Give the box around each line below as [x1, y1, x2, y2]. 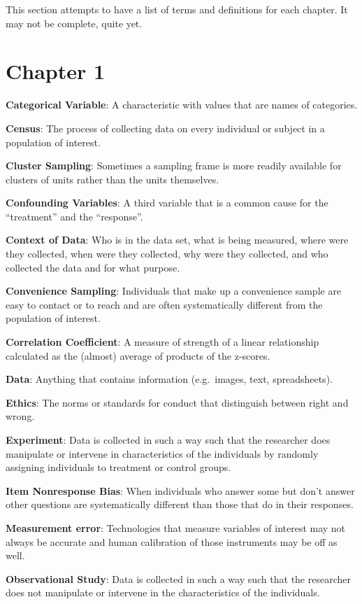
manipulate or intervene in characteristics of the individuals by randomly [6, 446, 319, 461]
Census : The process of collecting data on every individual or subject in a [6, 120, 325, 135]
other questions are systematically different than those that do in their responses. [6, 497, 354, 512]
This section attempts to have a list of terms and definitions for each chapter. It [6, 2, 348, 16]
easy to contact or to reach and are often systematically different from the [6, 297, 323, 311]
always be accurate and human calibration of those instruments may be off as [6, 534, 338, 549]
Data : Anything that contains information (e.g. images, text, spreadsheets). [6, 372, 333, 386]
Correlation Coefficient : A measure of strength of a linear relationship [6, 335, 319, 349]
